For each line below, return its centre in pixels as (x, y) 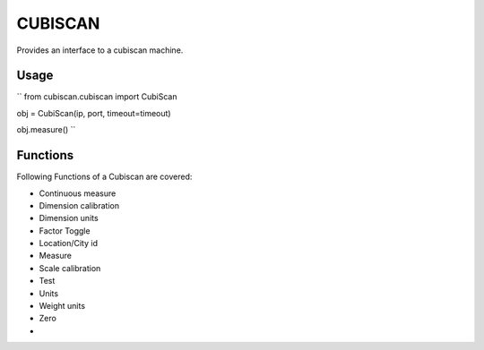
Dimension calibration (79, 205)
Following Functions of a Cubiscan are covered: (104, 177)
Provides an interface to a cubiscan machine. (100, 50)
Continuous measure (78, 193)
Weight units (62, 306)
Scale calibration (70, 268)
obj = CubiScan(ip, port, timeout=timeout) (94, 113)
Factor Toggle (65, 230)
